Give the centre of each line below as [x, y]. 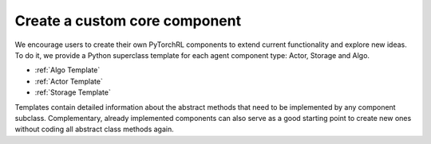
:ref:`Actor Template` [69, 81]
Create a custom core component [128, 21]
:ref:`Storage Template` [73, 92]
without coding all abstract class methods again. [95, 129]
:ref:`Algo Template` [67, 70]
